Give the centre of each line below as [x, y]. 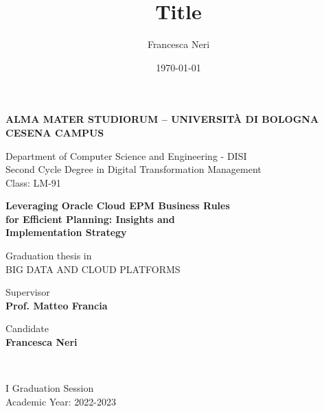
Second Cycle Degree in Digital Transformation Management [134, 169]
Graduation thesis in [49, 256]
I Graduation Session [50, 388]
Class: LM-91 [33, 182]
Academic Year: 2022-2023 [61, 401]
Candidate [27, 328]
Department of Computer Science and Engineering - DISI [126, 155]
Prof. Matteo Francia [57, 305]
